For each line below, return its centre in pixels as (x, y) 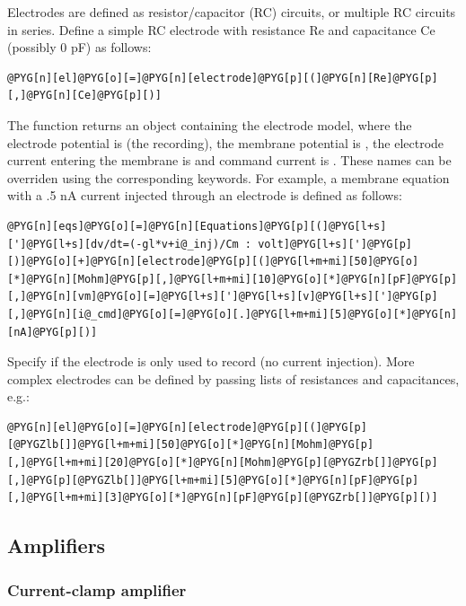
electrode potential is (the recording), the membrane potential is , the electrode (226, 142)
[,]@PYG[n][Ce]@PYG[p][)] (84, 96)
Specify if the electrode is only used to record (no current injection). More (211, 361)
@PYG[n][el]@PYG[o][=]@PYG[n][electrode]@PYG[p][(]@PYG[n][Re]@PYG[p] (223, 78)
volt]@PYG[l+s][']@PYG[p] (335, 244)
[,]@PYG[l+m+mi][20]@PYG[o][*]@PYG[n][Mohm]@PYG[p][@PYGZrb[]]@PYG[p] (223, 463)
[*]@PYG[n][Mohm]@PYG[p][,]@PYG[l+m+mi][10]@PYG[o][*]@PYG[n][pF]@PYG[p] (233, 279)
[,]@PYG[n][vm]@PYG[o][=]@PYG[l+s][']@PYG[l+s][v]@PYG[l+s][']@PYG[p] (223, 297)
